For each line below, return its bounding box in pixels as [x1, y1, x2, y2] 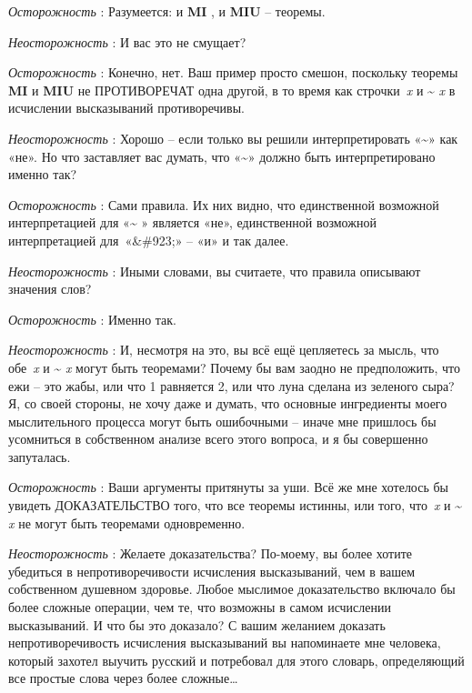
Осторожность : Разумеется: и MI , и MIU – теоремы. [8, 2, 326, 20]
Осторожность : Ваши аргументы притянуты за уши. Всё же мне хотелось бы [8, 477, 449, 497]
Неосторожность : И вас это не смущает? [8, 32, 246, 51]
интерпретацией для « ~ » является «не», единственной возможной [8, 213, 377, 232]
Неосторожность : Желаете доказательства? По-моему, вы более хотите [8, 544, 413, 563]
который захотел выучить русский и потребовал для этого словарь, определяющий [8, 650, 465, 669]
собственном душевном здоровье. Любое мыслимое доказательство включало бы [8, 579, 456, 598]
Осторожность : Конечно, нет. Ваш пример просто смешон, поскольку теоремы [8, 63, 458, 82]
